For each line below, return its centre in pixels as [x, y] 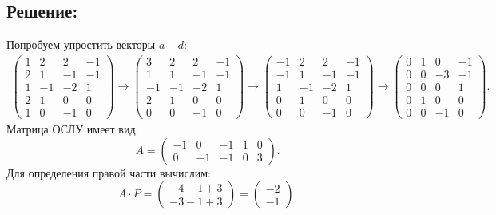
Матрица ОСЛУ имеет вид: [73, 129]
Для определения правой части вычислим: [109, 172]
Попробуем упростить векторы [81, 44]
